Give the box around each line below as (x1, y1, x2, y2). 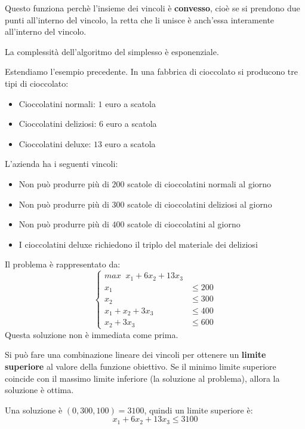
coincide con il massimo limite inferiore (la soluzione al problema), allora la (5, 372, 280, 384)
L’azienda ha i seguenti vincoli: (5, 157, 118, 170)
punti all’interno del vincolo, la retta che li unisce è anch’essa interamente (5, 13, 275, 26)
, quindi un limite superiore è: (144, 403, 253, 416)
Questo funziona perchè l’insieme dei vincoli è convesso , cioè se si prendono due (5, 2, 300, 14)
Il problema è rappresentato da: (5, 258, 121, 270)
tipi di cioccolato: (5, 77, 69, 89)
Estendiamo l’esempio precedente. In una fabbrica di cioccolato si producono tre (5, 65, 298, 78)
